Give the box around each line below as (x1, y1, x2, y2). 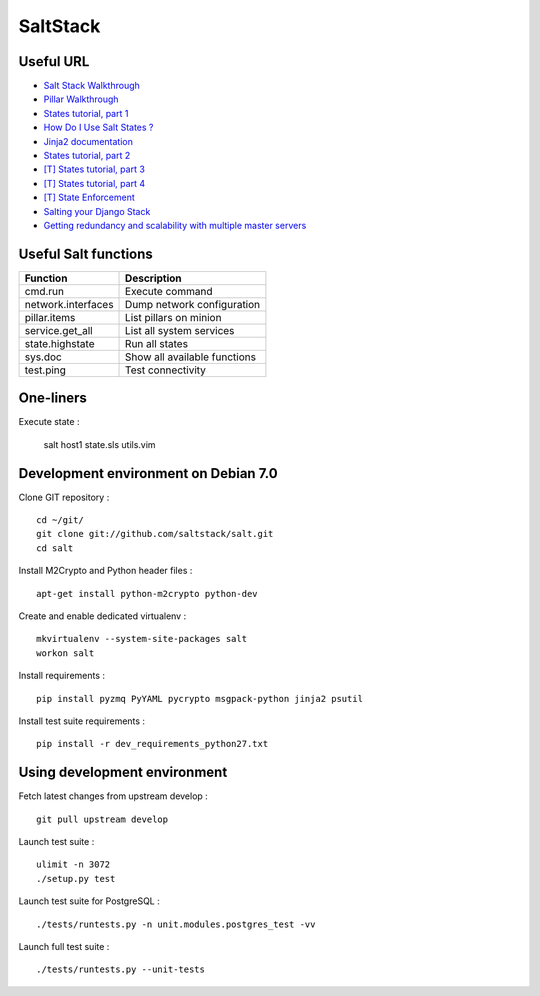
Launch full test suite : (18, 941, 110, 953)
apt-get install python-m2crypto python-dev (36, 588, 259, 599)
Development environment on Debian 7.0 (18, 465, 279, 482)
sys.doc (24, 350, 62, 364)
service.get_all (24, 323, 94, 337)
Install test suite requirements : (18, 715, 145, 727)
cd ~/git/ (36, 515, 84, 526)
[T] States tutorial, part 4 (43, 177, 145, 189)
